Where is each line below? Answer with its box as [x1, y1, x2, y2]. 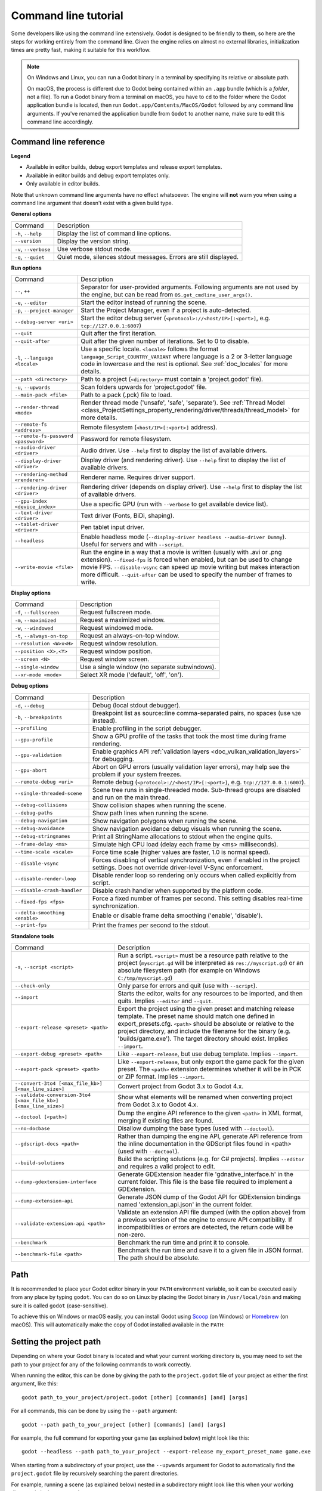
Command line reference [11, 137, 106, 147]
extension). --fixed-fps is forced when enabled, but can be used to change [80, 555, 292, 564]
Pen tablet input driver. [80, 523, 145, 531]
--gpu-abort [14, 767, 47, 774]
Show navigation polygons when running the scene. [92, 816, 238, 825]
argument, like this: [11, 1380, 58, 1387]
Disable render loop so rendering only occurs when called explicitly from [92, 871, 296, 879]
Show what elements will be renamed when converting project [117, 1093, 293, 1101]
